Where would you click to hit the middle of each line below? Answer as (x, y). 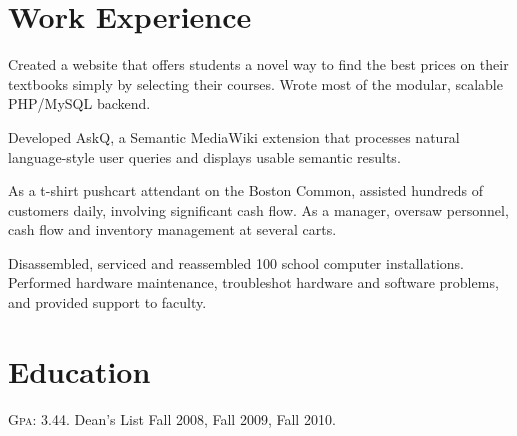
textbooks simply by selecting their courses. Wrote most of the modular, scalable (255, 83)
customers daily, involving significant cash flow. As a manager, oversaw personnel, (258, 209)
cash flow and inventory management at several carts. (172, 229)
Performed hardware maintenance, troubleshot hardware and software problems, (253, 282)
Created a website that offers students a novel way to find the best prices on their (258, 64)
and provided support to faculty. (107, 302)
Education (79, 370)
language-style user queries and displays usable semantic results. (204, 156)
